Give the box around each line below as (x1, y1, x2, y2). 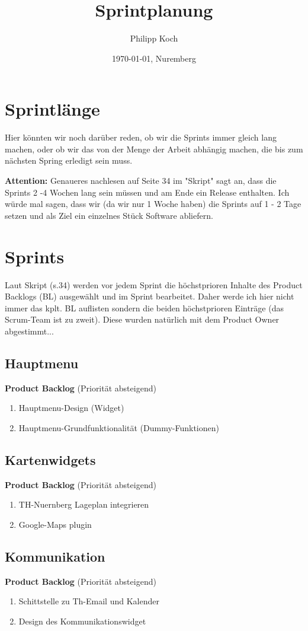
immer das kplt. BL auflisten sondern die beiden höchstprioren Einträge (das (5, 301, 284, 314)
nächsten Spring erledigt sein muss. (5, 154, 133, 167)
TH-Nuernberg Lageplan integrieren (18, 498, 149, 511)
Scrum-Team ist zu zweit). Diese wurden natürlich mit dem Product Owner (5, 313, 280, 326)
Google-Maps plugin (18, 518, 92, 530)
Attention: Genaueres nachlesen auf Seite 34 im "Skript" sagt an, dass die (5, 174, 277, 187)
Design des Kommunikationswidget (18, 614, 146, 627)
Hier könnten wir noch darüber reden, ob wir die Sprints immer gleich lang (5, 131, 277, 144)
